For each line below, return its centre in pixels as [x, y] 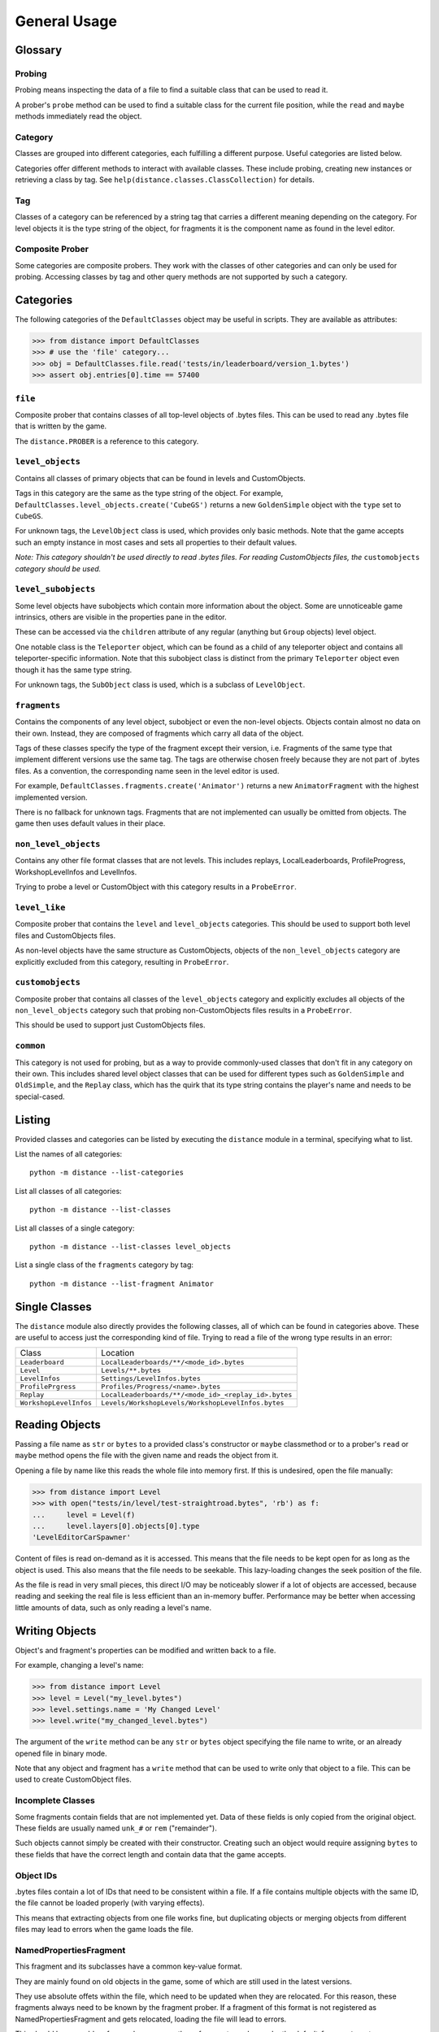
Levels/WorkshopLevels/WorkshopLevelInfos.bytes [193, 1403]
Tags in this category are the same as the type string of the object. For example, [149, 493]
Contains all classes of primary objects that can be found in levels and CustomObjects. [161, 478]
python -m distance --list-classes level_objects [130, 1246]
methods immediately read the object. [78, 116]
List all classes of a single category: [75, 1228]
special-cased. [40, 1096]
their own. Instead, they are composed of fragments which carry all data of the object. [159, 733]
